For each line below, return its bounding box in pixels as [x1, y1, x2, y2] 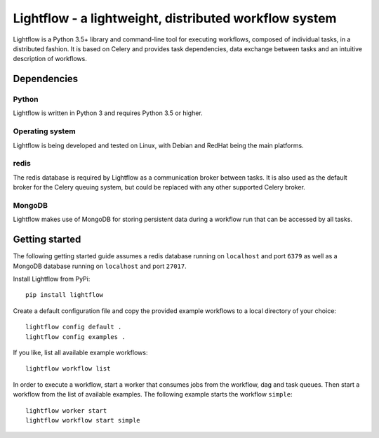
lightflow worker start [25, 406, 107, 414]
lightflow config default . [25, 323, 122, 331]
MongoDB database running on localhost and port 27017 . [13, 262, 187, 270]
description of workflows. [13, 55, 87, 63]
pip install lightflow [25, 291, 104, 299]
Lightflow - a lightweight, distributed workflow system [13, 11, 337, 26]
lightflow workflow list [25, 365, 111, 373]
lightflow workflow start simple [25, 416, 140, 424]
